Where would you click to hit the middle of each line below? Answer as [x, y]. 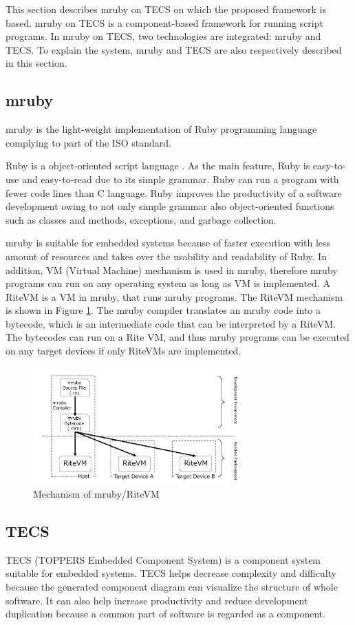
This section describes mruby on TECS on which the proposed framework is [166, 9]
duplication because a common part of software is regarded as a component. [166, 614]
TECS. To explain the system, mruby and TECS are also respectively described [174, 49]
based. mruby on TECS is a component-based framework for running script [164, 22]
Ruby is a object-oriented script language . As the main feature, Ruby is [158, 166]
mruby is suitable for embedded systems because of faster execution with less [168, 243]
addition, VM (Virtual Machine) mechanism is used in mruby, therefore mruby [172, 269]
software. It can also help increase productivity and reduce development [157, 600]
